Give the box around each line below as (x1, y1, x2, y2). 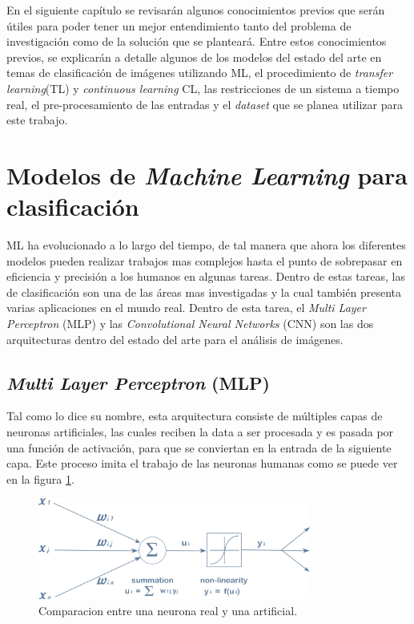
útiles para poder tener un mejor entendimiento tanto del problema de (6, 17, 352, 34)
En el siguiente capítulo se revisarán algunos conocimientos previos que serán (6, 2, 385, 18)
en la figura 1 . (6, 470, 74, 487)
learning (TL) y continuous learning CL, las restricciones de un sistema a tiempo (6, 79, 400, 96)
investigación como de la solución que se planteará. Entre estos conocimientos (6, 33, 387, 50)
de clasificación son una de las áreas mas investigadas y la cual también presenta (6, 283, 401, 300)
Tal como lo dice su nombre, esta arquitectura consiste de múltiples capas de (6, 407, 383, 424)
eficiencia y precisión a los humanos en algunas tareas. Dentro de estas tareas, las (6, 268, 405, 285)
